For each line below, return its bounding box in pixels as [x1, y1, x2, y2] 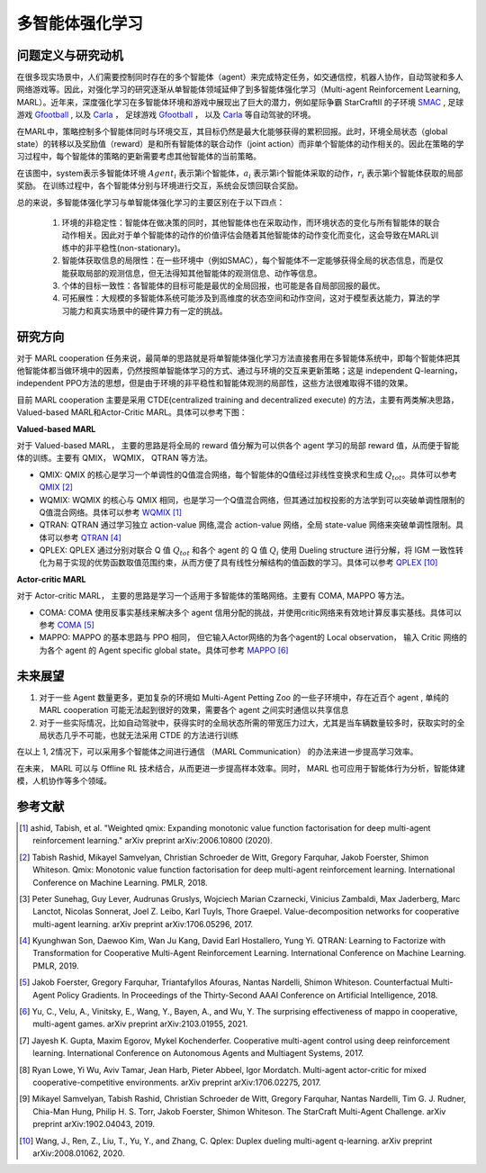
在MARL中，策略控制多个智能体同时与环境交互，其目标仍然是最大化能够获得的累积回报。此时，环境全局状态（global [16, 126, 448, 137]
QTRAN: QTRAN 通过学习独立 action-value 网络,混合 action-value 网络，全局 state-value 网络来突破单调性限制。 [39, 519, 456, 530]
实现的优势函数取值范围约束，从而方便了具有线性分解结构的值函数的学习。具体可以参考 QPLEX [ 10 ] [70, 557, 438, 568]
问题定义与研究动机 [16, 48, 123, 63]
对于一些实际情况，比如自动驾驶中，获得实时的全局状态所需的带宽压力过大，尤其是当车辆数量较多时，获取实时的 [39, 717, 457, 728]
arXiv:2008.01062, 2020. [32, 1148, 125, 1159]
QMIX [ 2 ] [39, 482, 74, 492]
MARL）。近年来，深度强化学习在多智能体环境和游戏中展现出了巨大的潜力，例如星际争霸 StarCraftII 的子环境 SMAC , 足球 [16, 96, 463, 107]
